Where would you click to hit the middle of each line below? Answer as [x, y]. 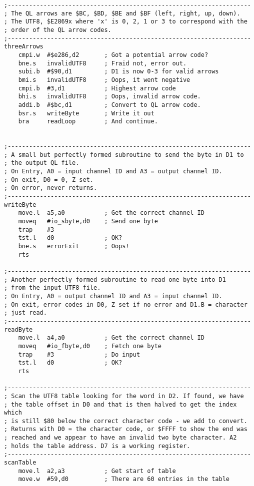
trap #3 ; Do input [79, 354]
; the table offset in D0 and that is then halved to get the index [120, 404]
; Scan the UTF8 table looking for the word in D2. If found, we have [124, 396]
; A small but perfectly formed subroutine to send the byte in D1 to [124, 155]
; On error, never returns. [51, 188]
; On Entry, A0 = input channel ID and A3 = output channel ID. [113, 172]
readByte [18, 329]
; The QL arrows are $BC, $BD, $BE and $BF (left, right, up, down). [122, 13]
